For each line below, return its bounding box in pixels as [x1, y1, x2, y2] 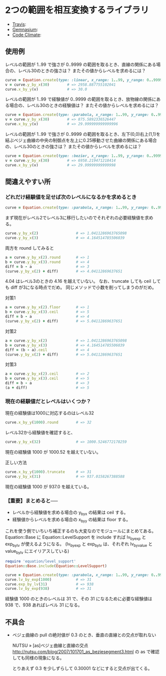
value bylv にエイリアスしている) [5, 548, 70, 555]
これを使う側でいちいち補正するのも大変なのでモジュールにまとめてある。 [5, 528, 157, 534]
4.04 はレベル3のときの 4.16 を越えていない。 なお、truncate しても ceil [5, 278, 152, 284]
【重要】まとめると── [5, 497, 58, 504]
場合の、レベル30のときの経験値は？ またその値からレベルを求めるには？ [9, 103, 159, 108]
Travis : [12, 21, 26, 27]
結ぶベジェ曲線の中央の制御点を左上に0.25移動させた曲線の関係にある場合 [5, 137, 157, 143]
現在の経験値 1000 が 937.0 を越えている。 [5, 483, 92, 489]
